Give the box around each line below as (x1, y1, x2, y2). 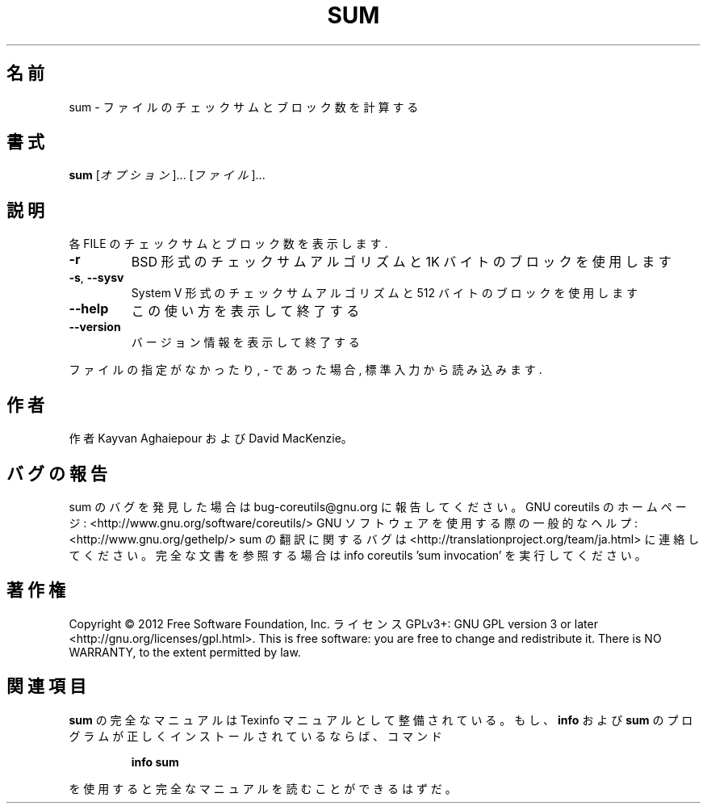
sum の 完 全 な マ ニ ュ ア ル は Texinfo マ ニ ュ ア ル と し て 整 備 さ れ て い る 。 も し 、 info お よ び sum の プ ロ (69, 712, 693, 727)
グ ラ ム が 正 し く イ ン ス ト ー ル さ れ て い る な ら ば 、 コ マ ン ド (69, 728, 442, 743)
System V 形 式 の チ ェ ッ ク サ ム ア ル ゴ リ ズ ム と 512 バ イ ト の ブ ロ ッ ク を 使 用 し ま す (131, 286, 638, 300)
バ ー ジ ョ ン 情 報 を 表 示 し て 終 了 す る (131, 335, 360, 350)
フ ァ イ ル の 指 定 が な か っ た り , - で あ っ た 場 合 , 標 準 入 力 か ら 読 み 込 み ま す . (69, 363, 542, 377)
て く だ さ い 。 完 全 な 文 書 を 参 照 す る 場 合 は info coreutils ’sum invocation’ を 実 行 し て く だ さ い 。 (69, 548, 646, 562)
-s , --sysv (69, 271, 124, 285)
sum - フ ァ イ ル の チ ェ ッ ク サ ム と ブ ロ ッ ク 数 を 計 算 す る (69, 99, 419, 114)
